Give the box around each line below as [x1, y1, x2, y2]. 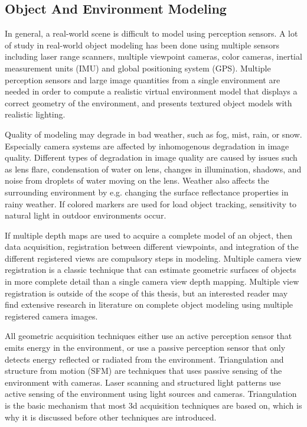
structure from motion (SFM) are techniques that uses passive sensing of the [5, 364, 282, 377]
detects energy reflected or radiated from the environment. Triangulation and [5, 353, 284, 365]
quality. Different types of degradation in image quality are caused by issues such [5, 151, 298, 164]
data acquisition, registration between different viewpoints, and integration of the [5, 240, 299, 253]
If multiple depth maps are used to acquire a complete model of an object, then [5, 229, 293, 241]
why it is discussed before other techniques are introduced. [5, 410, 217, 423]
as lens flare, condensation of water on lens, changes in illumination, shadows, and [5, 162, 302, 175]
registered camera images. [5, 309, 98, 322]
